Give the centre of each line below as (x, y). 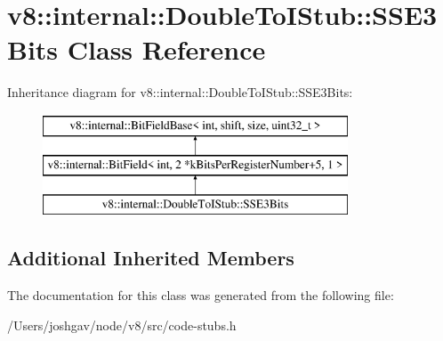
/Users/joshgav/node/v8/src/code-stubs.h (122, 325)
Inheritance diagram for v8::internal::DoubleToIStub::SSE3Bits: (180, 92)
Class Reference (166, 49)
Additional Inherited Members (151, 258)
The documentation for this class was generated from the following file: (201, 295)
